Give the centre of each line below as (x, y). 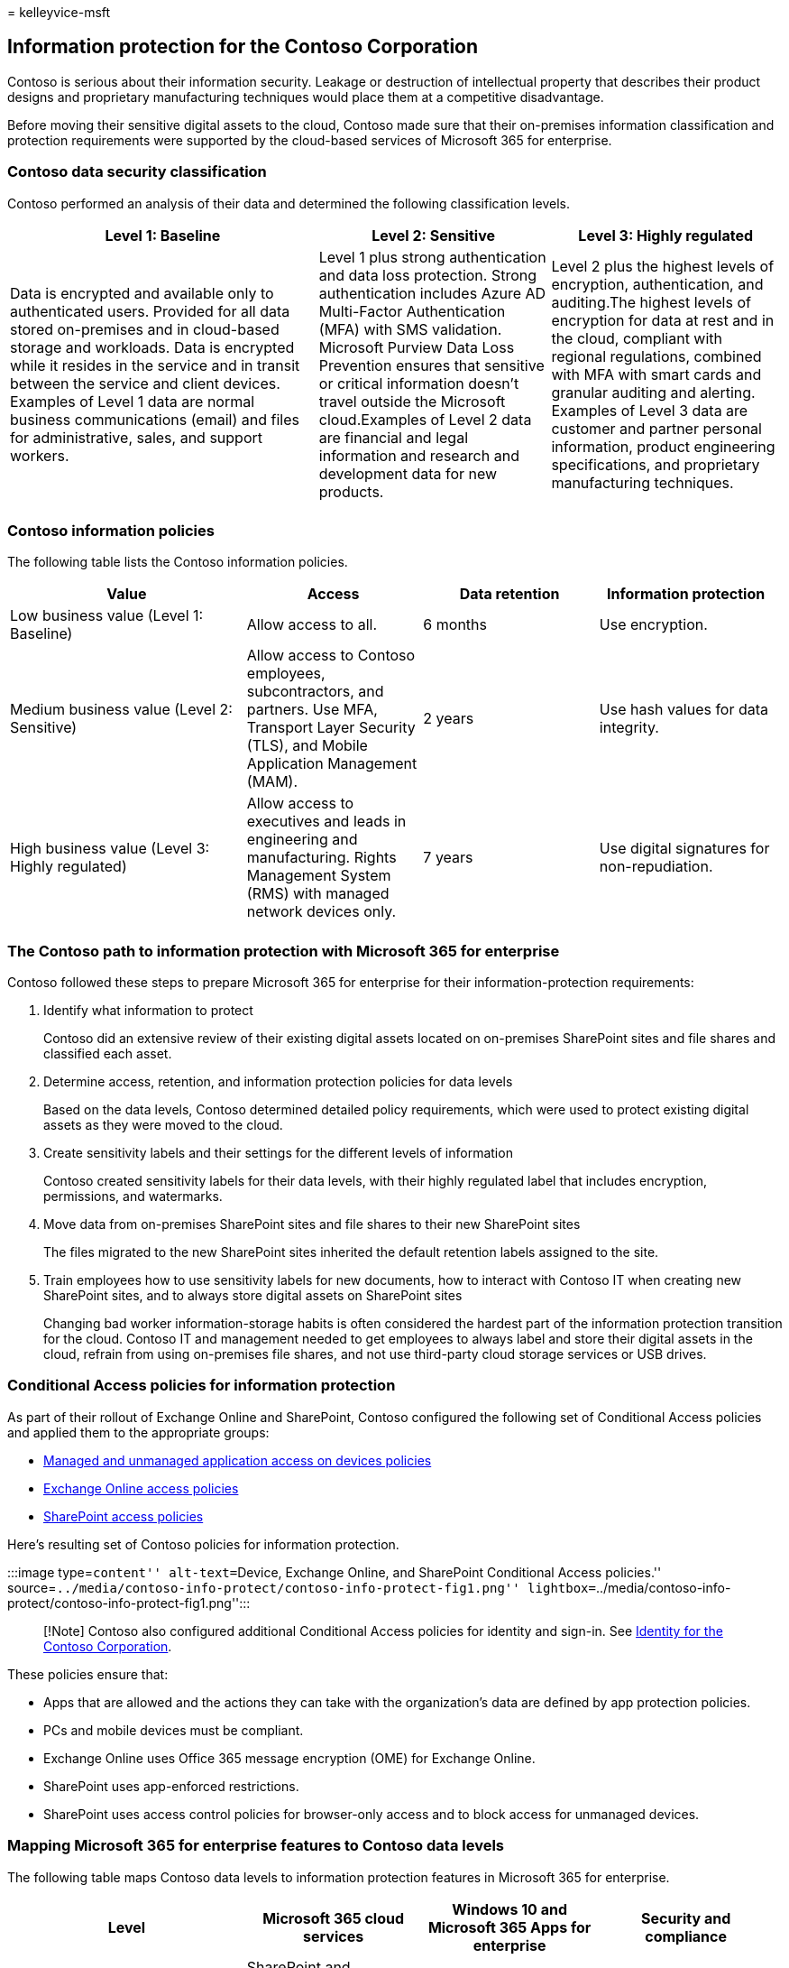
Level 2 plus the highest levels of (663, 266)
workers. (40, 455)
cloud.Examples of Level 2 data (425, 419)
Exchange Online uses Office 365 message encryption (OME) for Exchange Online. (289, 1758)
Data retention (509, 594)
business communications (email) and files (155, 419)
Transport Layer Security (331, 728)
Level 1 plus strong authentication (432, 257)
